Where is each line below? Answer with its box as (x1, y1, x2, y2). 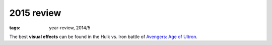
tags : (9, 25, 21, 31)
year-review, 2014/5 (49, 25, 91, 31)
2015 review (9, 7, 61, 18)
